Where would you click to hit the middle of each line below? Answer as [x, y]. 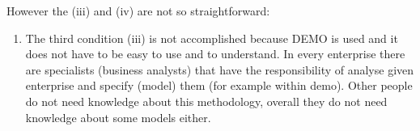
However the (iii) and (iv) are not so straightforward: [138, 11]
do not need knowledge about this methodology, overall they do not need [206, 101]
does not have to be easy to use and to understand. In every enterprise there [215, 54]
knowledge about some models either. [118, 117]
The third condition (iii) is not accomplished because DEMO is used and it [212, 38]
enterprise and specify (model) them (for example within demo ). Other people [219, 85]
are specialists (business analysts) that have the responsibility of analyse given [220, 69]
